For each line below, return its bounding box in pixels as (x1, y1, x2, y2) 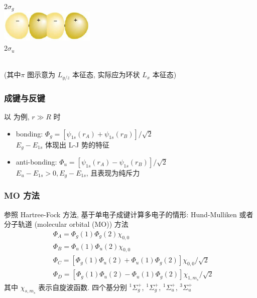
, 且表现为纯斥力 (86, 167, 140, 178)
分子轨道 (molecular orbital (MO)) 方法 (4, 219, 128, 229)
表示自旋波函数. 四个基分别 (38, 281, 127, 292)
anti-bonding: (16, 156, 57, 167)
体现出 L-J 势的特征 (45, 139, 109, 150)
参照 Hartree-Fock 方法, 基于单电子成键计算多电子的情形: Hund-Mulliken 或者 (4, 209, 253, 219)
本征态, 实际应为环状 (72, 69, 140, 80)
